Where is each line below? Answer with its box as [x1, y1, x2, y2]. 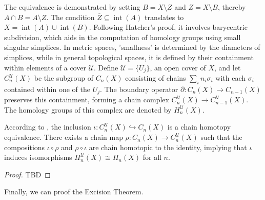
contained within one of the [4, 83, 91, 94]
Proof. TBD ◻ [4, 169, 51, 179]
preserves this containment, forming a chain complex [4, 94, 169, 105]
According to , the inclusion [4, 121, 91, 132]
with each [215, 72, 246, 83]
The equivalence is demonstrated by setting [4, 2, 140, 12]
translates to [144, 11, 184, 22]
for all [142, 152, 161, 162]
